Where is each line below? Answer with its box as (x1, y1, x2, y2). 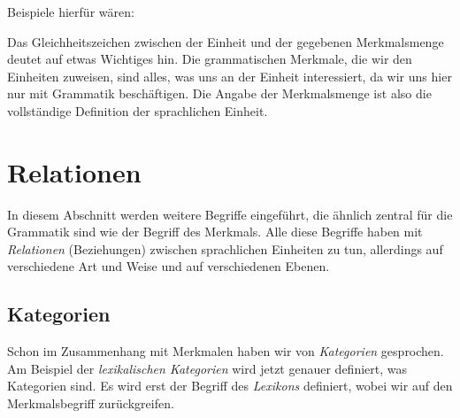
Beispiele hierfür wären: (7, 3, 134, 20)
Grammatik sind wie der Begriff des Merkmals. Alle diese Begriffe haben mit (7, 222, 423, 241)
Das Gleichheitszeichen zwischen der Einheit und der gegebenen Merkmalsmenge (7, 32, 444, 50)
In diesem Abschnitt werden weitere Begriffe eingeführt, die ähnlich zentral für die (7, 205, 453, 223)
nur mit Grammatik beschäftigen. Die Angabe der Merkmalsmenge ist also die (7, 84, 432, 103)
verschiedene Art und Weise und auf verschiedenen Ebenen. (7, 257, 330, 275)
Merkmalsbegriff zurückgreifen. (7, 394, 174, 413)
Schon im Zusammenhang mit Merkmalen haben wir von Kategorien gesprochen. (7, 342, 444, 360)
